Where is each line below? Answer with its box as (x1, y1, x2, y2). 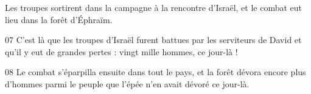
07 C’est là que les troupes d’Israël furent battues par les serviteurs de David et (5, 33, 302, 46)
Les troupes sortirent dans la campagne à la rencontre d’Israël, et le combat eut (5, 1, 302, 13)
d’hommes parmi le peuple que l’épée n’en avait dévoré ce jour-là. (5, 77, 250, 90)
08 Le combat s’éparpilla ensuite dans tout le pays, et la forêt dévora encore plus (5, 65, 306, 78)
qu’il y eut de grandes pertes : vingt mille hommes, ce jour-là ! (5, 45, 238, 58)
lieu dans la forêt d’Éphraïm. (5, 13, 113, 25)
